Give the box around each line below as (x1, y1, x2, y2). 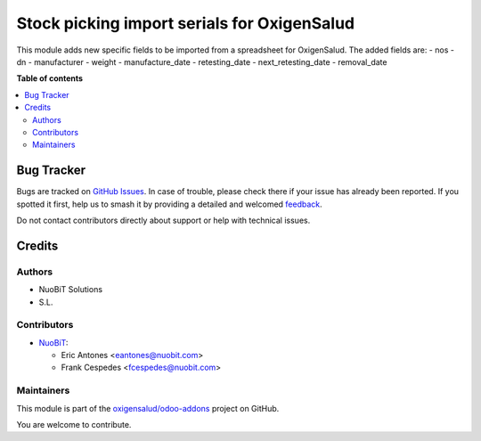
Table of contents (16, 73, 84, 84)
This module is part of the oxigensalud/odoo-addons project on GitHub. (16, 403, 280, 413)
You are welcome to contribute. (16, 419, 132, 429)
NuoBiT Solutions (38, 284, 102, 295)
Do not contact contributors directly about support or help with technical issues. (16, 215, 311, 225)
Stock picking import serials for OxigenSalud (16, 13, 355, 33)
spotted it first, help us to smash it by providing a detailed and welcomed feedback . (16, 199, 322, 209)
